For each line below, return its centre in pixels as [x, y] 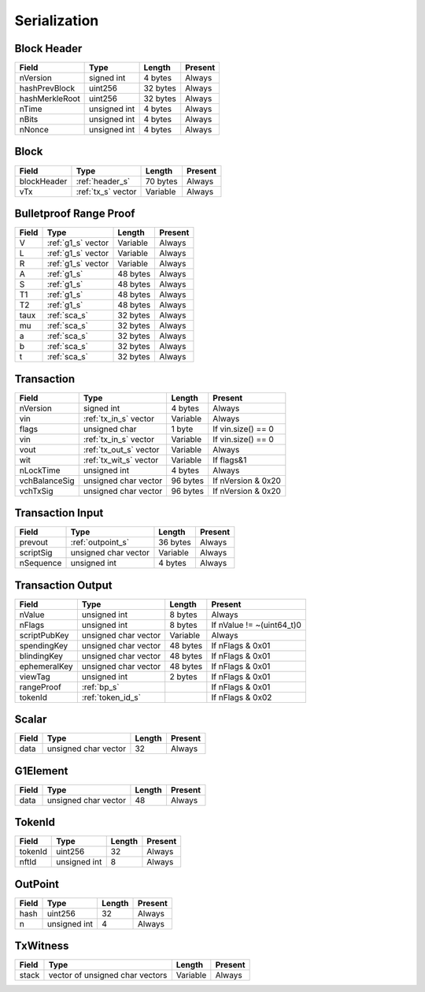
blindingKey [41, 656]
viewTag [35, 676]
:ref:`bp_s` [100, 687]
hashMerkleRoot [50, 98]
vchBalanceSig [47, 481]
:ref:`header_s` [103, 181]
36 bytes [175, 542]
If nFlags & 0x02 [242, 697]
